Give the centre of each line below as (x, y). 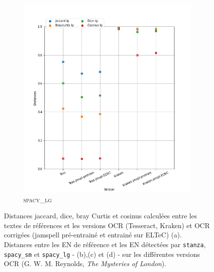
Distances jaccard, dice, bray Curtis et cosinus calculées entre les (100, 216)
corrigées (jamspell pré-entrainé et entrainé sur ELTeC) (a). (93, 235)
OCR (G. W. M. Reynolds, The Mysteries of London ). (85, 263)
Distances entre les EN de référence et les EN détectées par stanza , (105, 244)
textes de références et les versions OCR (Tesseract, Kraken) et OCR (107, 225)
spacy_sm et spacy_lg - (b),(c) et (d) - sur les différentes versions (102, 254)
